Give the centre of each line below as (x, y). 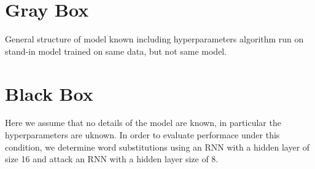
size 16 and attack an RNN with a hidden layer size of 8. (112, 159)
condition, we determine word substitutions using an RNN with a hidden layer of (157, 147)
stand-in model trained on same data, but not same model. (116, 51)
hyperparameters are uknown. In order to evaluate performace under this (142, 135)
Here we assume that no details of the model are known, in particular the (143, 123)
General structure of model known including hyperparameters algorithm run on (154, 39)
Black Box (49, 93)
